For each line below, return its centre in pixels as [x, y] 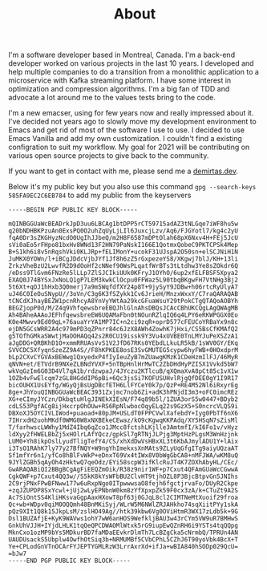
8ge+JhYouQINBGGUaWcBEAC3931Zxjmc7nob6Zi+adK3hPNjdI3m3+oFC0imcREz [123, 393]
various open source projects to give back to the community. [109, 156]
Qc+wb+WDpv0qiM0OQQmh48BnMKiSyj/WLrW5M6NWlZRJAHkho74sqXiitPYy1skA [123, 505]
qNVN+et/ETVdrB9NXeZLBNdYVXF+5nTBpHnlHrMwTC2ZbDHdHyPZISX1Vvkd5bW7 [123, 364]
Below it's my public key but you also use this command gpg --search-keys [132, 187]
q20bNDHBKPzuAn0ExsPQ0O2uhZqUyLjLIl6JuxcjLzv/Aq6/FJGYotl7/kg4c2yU [123, 231]
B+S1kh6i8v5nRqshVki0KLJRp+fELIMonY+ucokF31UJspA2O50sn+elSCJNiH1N [123, 252]
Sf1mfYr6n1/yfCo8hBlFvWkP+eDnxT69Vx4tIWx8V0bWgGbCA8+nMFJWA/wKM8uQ [123, 456]
